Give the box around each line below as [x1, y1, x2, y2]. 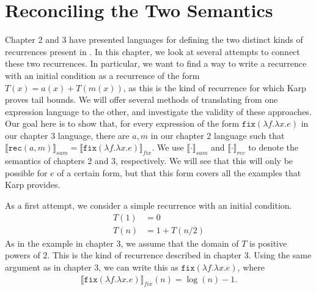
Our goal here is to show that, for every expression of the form [5, 117, 240, 130]
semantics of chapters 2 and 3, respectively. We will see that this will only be [5, 154, 293, 167]
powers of [5, 249, 40, 261]
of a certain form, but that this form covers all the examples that [57, 166, 301, 179]
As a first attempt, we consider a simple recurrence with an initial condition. [5, 199, 292, 212]
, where [237, 260, 265, 273]
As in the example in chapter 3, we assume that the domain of [5, 236, 239, 249]
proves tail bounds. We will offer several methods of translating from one [5, 93, 278, 106]
